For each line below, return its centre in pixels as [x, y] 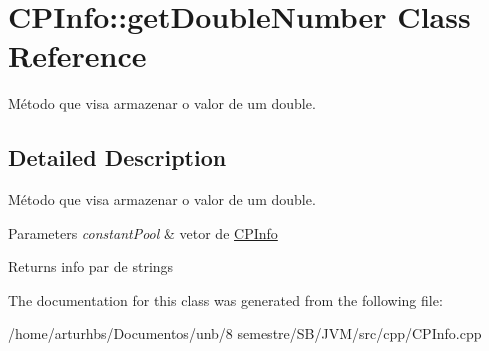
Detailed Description [117, 157]
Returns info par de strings [91, 266]
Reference [77, 55]
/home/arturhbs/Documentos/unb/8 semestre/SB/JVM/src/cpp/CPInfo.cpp [245, 333]
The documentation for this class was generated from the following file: [225, 299]
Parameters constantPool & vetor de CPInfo [143, 232]
